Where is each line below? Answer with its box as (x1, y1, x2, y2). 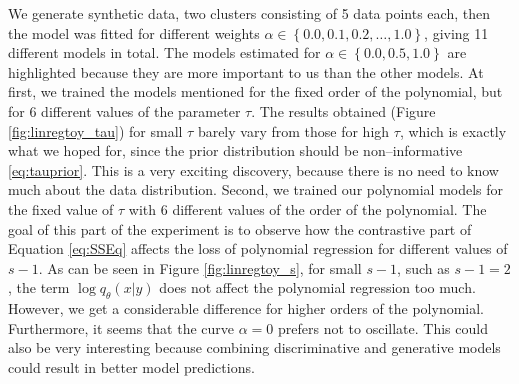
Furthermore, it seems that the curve (8, 317, 235, 338)
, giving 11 (424, 22, 489, 43)
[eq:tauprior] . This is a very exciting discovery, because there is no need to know (8, 159, 499, 180)
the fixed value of (8, 198, 114, 219)
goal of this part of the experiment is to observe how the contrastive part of (8, 218, 472, 239)
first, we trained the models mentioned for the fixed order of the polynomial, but (8, 81, 503, 102)
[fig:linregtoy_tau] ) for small (8, 120, 183, 141)
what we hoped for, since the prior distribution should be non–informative (8, 140, 463, 161)
